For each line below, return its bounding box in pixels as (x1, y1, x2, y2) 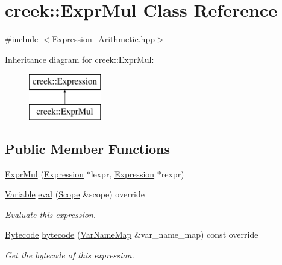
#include (5, 33, 39, 45)
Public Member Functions (5, 139, 170, 158)
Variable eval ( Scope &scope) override (5, 188, 145, 200)
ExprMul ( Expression (5, 167, 84, 180)
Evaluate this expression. (5, 208, 96, 220)
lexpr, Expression (90, 167, 155, 180)
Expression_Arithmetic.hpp (52, 33, 155, 45)
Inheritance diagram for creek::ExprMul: (5, 53, 154, 65)
